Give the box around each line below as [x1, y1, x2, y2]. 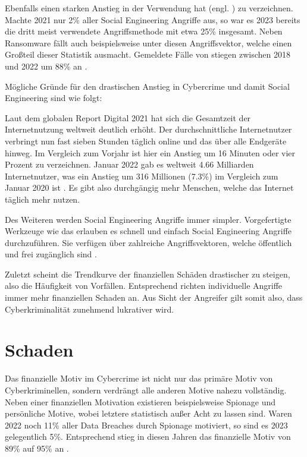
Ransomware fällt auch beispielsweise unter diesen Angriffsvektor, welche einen [5, 36, 292, 49]
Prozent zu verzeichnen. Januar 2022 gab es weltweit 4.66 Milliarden [5, 158, 254, 171]
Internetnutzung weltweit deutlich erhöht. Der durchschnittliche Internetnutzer [5, 123, 292, 135]
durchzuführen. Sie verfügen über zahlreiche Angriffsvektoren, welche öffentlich [5, 236, 292, 248]
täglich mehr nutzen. [5, 193, 80, 205]
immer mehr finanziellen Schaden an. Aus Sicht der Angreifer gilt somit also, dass [5, 291, 303, 304]
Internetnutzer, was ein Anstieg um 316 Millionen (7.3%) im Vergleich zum [5, 169, 278, 182]
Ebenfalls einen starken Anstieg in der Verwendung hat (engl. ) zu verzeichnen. [5, 2, 293, 14]
